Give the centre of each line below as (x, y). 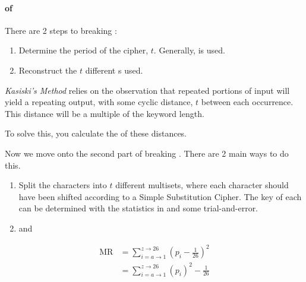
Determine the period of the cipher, (83, 50)
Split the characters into (63, 185)
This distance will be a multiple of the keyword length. (105, 113)
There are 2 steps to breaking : (61, 30)
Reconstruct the (48, 70)
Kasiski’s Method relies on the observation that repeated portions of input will (147, 90)
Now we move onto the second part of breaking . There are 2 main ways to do (147, 153)
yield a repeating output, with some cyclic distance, (99, 102)
